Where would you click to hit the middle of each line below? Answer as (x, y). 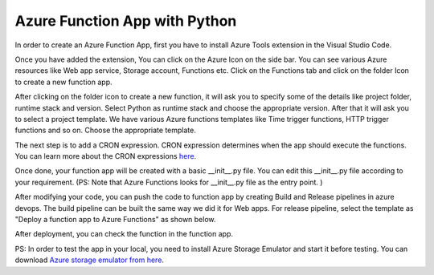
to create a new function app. (63, 82)
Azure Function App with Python (126, 21)
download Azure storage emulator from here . (90, 260)
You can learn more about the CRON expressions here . (106, 156)
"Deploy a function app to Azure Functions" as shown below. (115, 220)
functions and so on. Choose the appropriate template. (105, 130)
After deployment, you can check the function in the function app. (124, 234)
